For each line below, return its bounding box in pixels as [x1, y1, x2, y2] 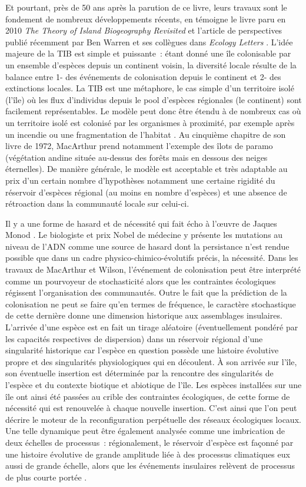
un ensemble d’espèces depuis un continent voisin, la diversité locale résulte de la [5, 58, 297, 71]
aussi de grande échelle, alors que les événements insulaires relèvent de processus [5, 459, 295, 472]
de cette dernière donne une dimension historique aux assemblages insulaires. [5, 309, 282, 322]
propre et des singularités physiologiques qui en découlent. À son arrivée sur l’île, [5, 355, 297, 367]
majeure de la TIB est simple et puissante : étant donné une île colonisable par [5, 47, 291, 59]
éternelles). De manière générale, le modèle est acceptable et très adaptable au [5, 163, 288, 175]
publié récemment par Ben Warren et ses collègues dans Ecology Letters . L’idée [5, 35, 293, 48]
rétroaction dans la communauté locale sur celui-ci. [5, 197, 189, 210]
